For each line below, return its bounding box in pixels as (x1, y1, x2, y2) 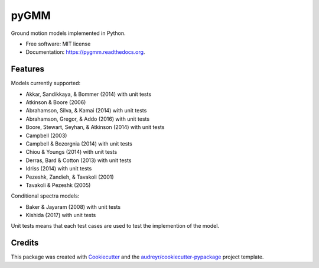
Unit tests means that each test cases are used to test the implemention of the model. (11, 222, 220, 230)
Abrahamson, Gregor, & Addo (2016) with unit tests (25, 115, 150, 122)
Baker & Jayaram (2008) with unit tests (25, 203, 121, 210)
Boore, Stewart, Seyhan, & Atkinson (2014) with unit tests (25, 124, 165, 131)
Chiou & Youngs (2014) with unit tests (25, 148, 118, 156)
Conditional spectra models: (11, 192, 80, 199)
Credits (11, 238, 39, 248)
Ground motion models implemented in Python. (11, 30, 126, 37)
